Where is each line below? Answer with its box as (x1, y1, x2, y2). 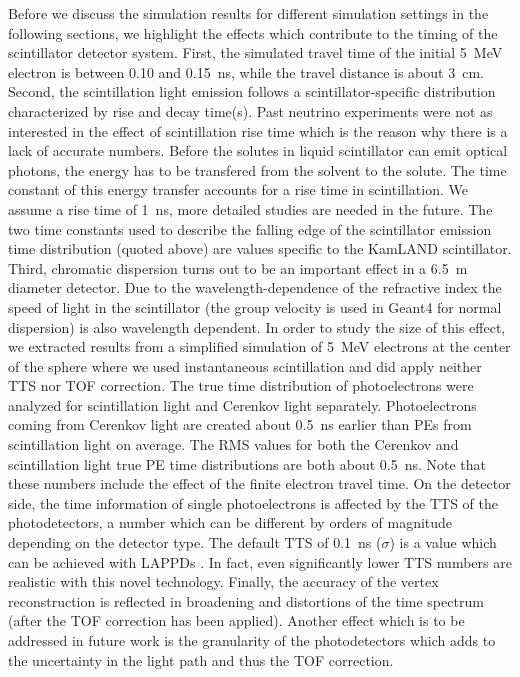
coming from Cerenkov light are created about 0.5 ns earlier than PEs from (8, 414, 472, 435)
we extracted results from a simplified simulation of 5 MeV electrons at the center (8, 336, 511, 357)
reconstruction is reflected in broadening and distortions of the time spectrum (8, 590, 484, 611)
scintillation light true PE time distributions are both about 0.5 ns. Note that (8, 453, 487, 474)
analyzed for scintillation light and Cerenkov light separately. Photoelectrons (8, 394, 477, 415)
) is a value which (389, 532, 497, 553)
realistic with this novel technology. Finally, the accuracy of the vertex (8, 571, 439, 592)
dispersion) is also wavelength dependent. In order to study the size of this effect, (8, 316, 506, 337)
